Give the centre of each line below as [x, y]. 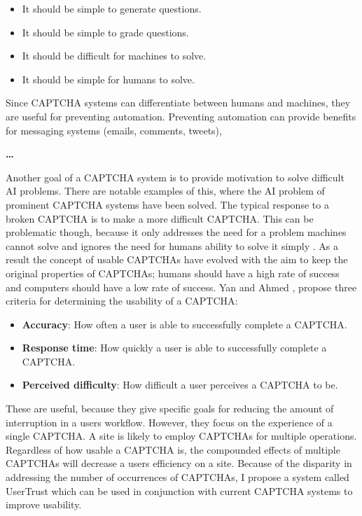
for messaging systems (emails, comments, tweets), [114, 130]
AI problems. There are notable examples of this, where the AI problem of [165, 191]
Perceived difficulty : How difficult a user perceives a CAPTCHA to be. [180, 385]
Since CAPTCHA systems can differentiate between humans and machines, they [178, 103]
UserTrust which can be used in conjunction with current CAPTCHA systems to [179, 490]
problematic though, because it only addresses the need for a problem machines [176, 232]
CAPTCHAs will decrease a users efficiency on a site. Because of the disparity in [179, 463]
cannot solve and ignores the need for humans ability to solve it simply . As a [172, 245]
